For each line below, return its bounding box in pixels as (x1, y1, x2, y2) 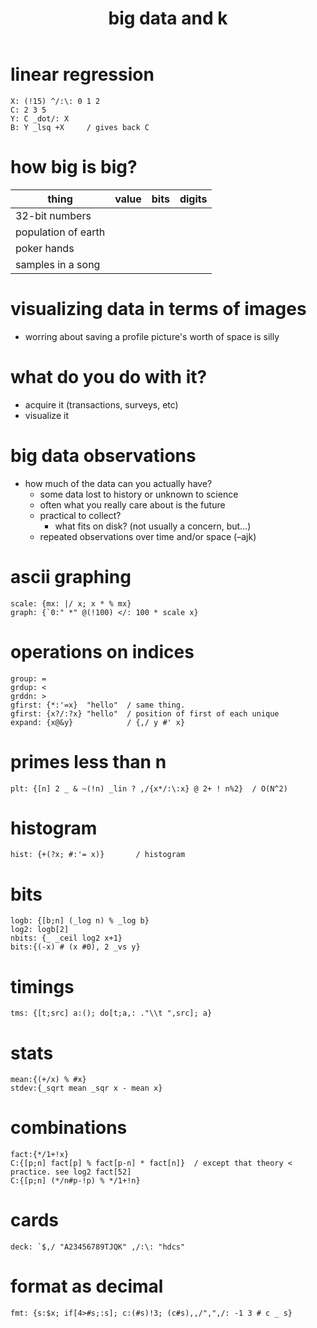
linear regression (10, 63, 155, 86)
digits (179, 192, 208, 206)
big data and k (108, 7, 228, 30)
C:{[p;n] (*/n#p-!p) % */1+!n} (10, 1176, 141, 1186)
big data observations (10, 444, 197, 467)
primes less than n (10, 750, 167, 773)
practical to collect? (39, 509, 122, 521)
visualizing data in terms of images (10, 298, 307, 321)
